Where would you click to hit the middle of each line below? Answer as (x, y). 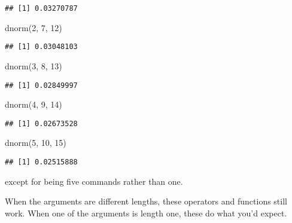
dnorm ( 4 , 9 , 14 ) (34, 104)
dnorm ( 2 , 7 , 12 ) (34, 27)
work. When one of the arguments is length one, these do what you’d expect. (146, 213)
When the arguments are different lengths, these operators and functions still (146, 201)
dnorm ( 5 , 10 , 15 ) (36, 143)
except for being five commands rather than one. (94, 181)
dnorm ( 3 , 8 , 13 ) (34, 65)
